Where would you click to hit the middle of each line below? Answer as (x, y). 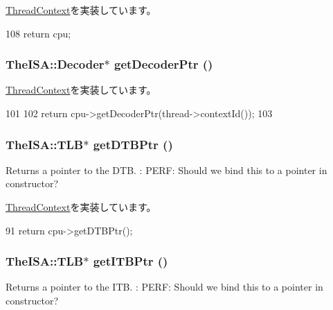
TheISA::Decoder (55, 64)
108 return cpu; (38, 33)
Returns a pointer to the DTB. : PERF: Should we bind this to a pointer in (166, 170)
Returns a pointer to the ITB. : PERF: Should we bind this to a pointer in (164, 287)
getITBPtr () (130, 261)
